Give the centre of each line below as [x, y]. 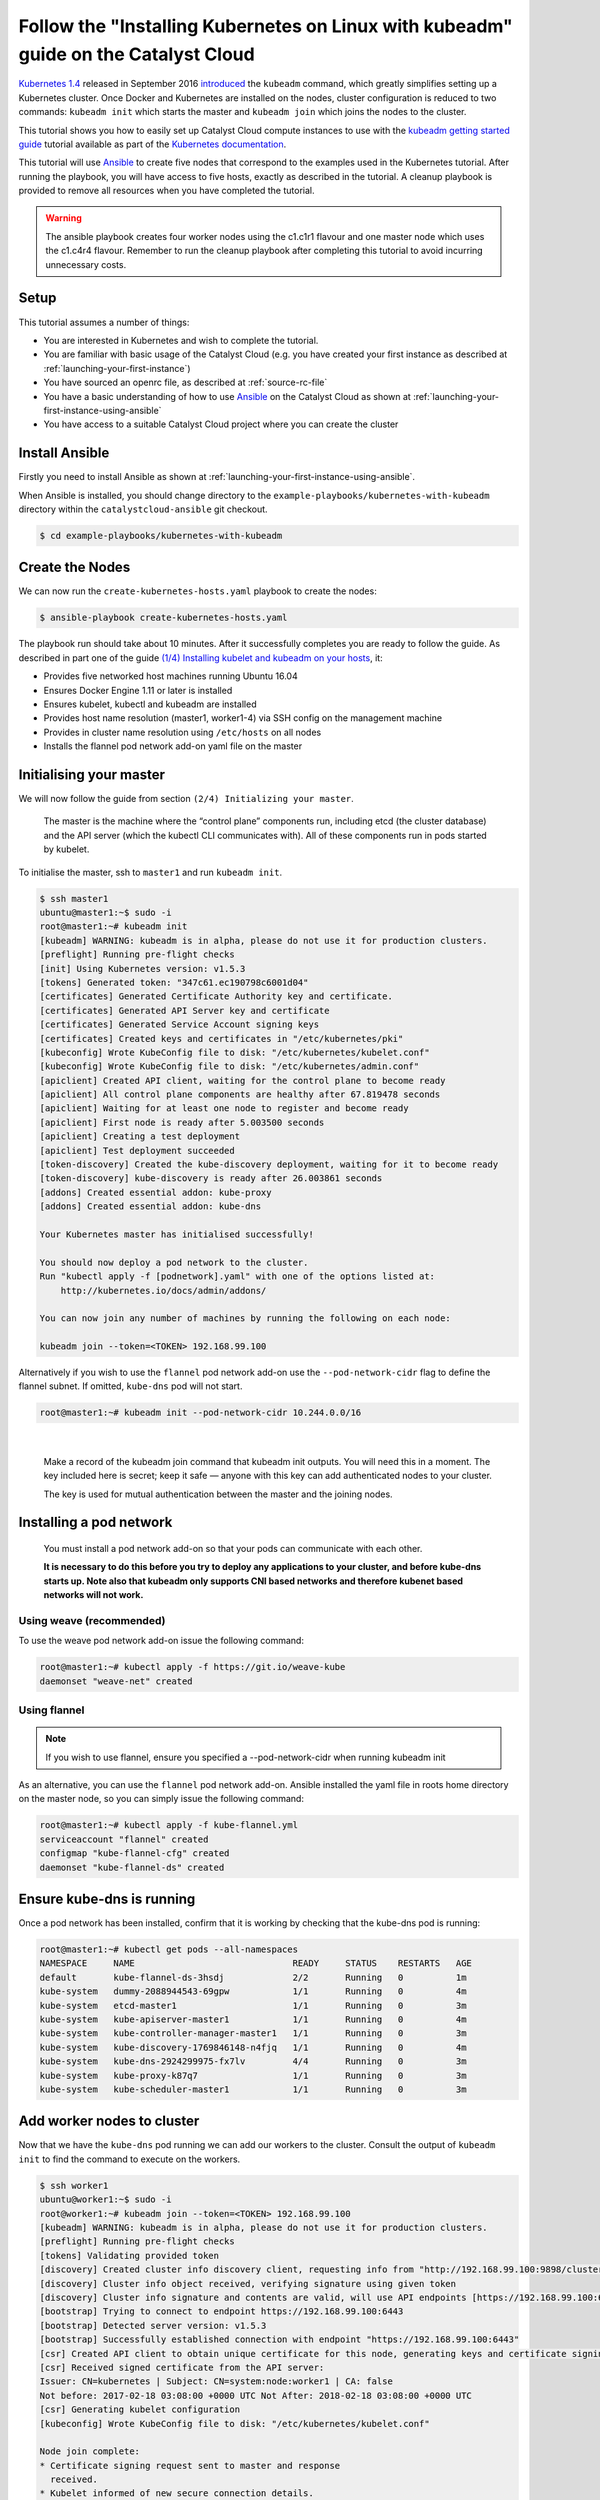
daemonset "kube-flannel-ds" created [132, 1867]
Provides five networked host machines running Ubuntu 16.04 [171, 676]
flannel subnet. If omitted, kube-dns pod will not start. [130, 1386]
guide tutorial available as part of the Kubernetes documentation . [152, 144]
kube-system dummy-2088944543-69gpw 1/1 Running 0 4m [253, 1991]
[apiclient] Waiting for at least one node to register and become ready [224, 1108]
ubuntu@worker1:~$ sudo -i [105, 2199]
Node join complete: [89, 2451]
